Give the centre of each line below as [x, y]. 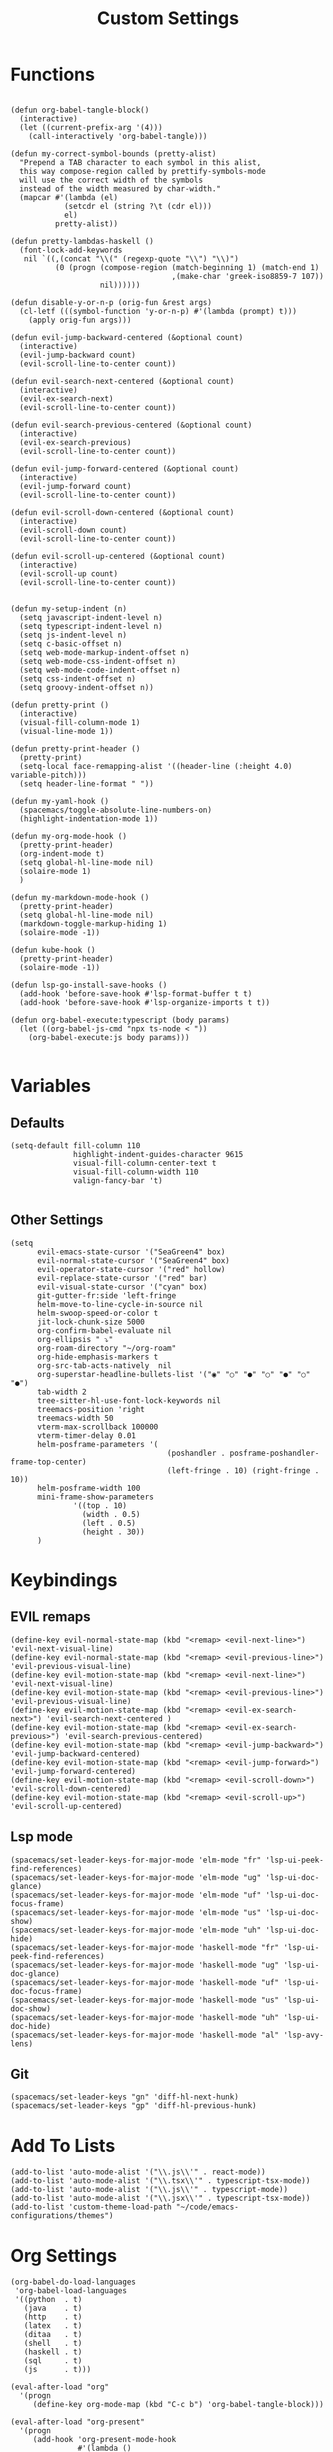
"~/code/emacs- [207, 2207]
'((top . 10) [100, 1505]
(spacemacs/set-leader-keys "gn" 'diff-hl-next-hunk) [125, 2097]
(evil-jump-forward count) [75, 486]
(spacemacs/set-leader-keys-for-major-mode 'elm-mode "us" [136, 1912]
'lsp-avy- [304, 2035]
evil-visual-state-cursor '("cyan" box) [122, 1287]
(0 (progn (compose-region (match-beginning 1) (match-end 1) [187, 267]
